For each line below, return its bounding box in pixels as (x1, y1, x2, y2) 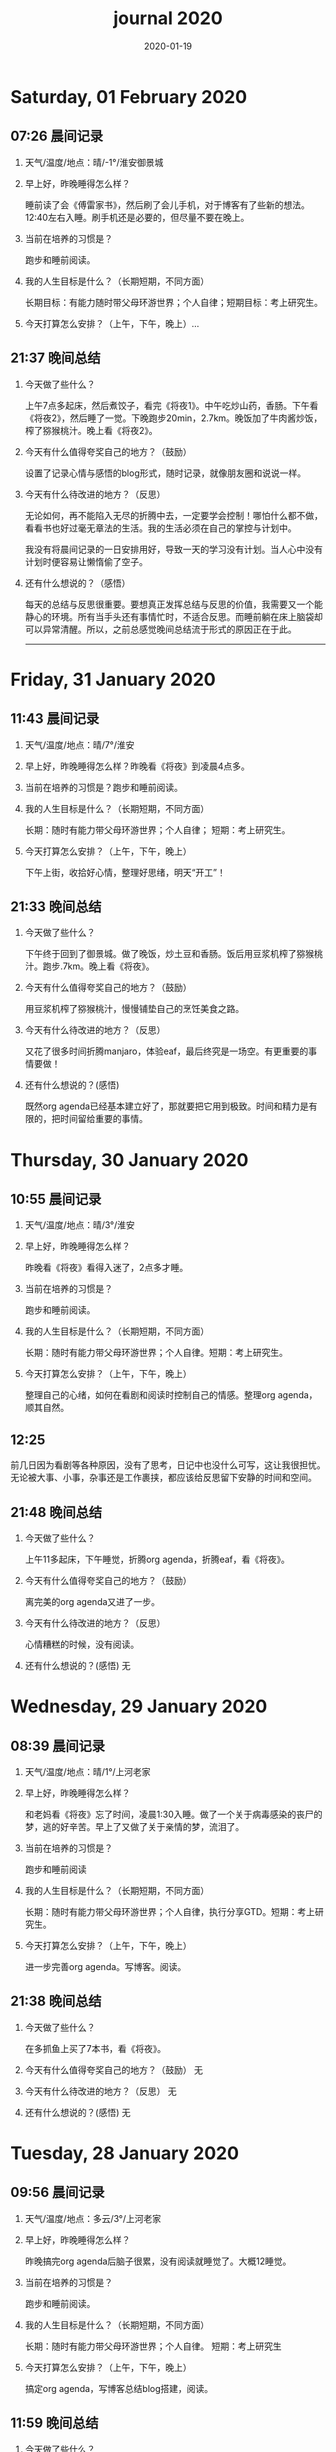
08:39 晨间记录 (10, 1737, 106, 1754)
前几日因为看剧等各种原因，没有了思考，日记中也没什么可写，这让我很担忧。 (10, 1459, 326, 1471)
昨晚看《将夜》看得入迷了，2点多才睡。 (24, 1262, 189, 1274)
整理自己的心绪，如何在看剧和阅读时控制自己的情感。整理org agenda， (24, 1389, 318, 1401)
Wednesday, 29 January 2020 (10, 1695, 268, 1718)
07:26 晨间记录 (10, 128, 104, 145)
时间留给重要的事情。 (59, 1113, 148, 1125)
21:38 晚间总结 (10, 1993, 102, 2010)
